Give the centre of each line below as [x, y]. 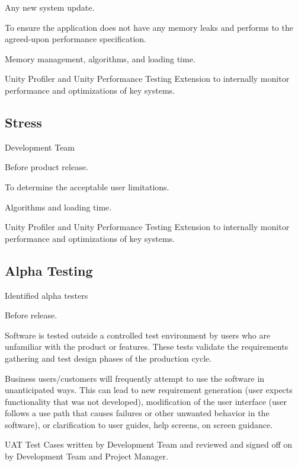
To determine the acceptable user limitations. [87, 186]
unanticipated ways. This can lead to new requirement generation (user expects [149, 390]
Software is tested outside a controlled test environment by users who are [138, 335]
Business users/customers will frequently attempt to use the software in [135, 378]
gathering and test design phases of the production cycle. [108, 358]
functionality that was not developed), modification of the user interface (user [146, 401]
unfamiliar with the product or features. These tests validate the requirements [147, 347]
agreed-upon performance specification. [76, 39]
